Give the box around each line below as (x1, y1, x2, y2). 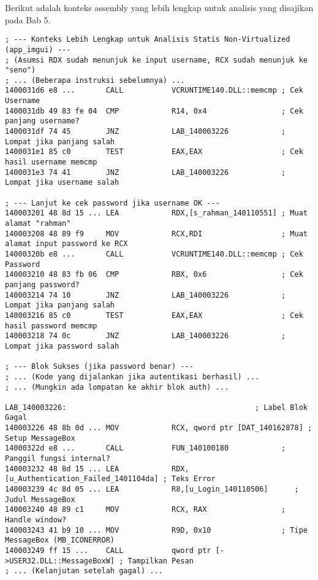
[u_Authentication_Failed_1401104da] (5, 474, 159, 484)
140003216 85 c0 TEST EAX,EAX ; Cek (5, 311, 303, 320)
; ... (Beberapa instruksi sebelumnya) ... (5, 75, 185, 85)
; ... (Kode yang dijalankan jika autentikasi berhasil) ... (5, 372, 260, 381)
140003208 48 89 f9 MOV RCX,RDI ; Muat (5, 229, 308, 238)
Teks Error (172, 474, 216, 484)
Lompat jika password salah (5, 341, 119, 350)
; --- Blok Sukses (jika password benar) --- (5, 362, 194, 371)
